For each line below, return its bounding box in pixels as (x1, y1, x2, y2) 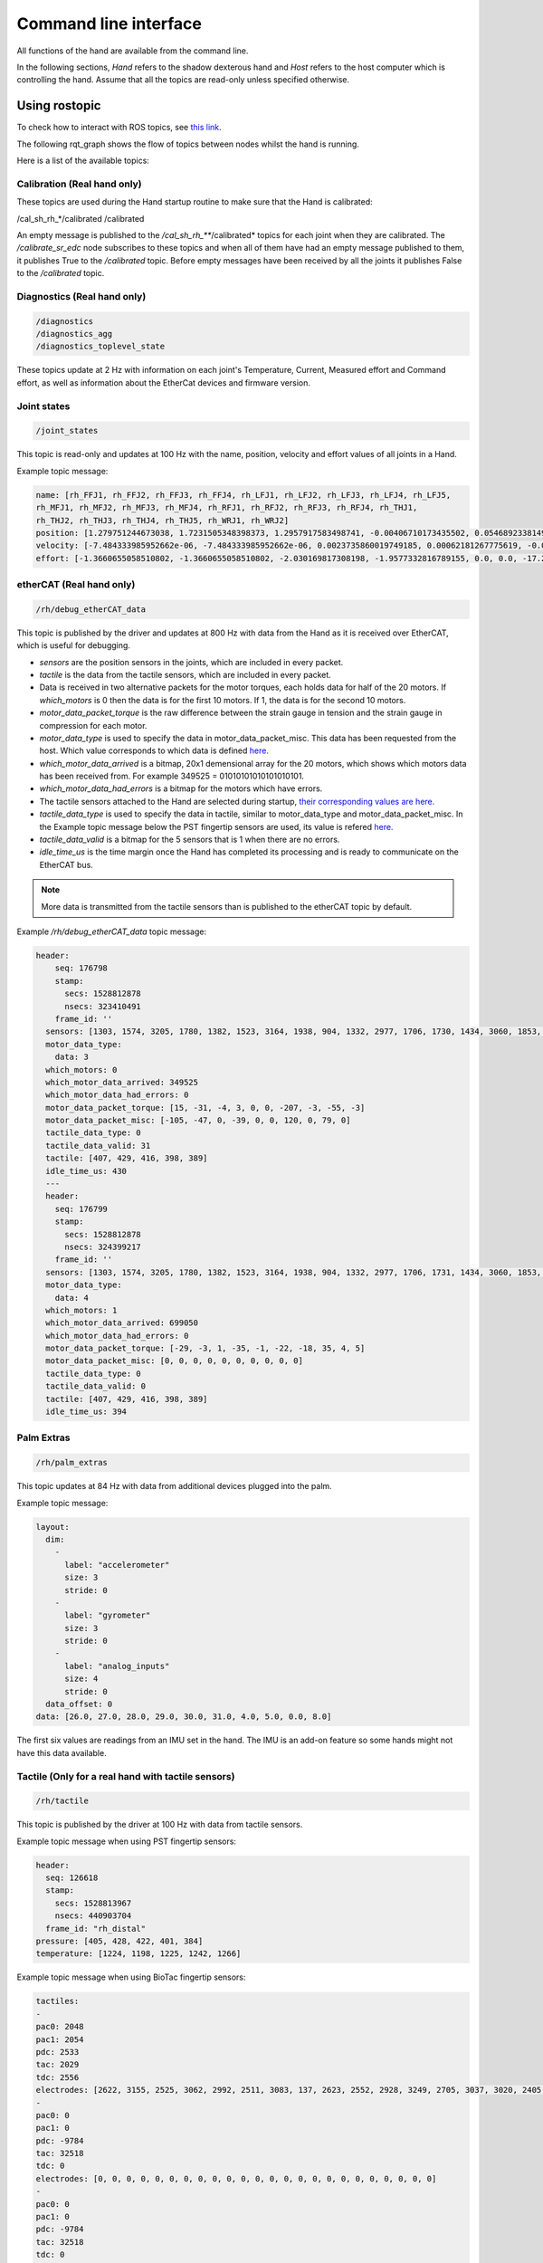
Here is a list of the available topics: (16, 155, 149, 167)
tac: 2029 (35, 2059, 80, 2070)
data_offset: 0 (45, 1699, 113, 1710)
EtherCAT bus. (39, 859, 94, 870)
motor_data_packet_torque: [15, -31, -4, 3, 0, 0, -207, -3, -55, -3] (45, 1103, 366, 1112)
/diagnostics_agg (35, 329, 113, 339)
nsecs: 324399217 (64, 1241, 142, 1252)
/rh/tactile (35, 1796, 90, 1806)
